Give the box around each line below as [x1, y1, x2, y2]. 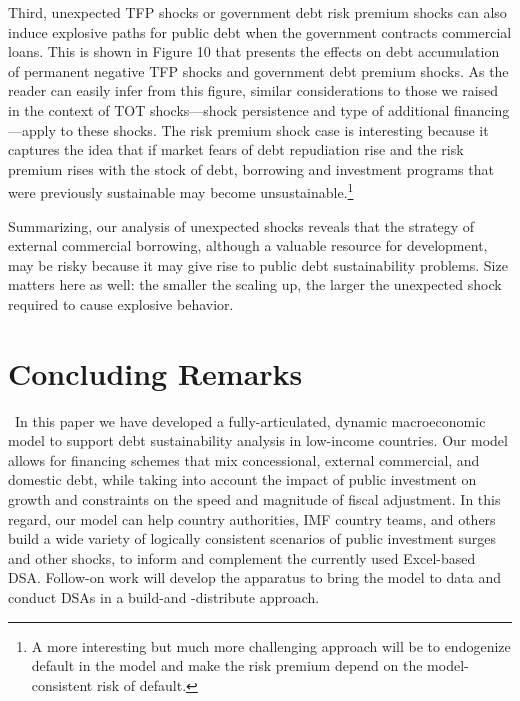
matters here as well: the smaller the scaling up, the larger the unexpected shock [8, 274, 502, 295]
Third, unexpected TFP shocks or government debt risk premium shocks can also [8, 2, 507, 22]
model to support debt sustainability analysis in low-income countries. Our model [8, 430, 508, 451]
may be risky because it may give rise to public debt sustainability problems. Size [8, 254, 508, 275]
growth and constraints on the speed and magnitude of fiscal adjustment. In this [8, 489, 501, 510]
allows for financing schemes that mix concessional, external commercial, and [8, 449, 480, 470]
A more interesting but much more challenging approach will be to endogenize [31, 635, 511, 656]
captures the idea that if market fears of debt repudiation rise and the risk [8, 139, 464, 160]
